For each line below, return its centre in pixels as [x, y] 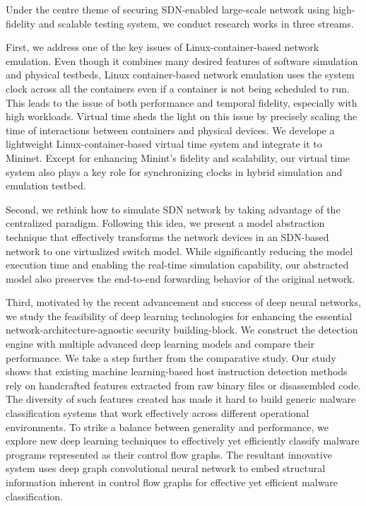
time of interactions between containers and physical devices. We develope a [170, 130]
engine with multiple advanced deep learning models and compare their [160, 344]
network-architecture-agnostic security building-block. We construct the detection [182, 330]
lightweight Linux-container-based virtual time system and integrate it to [164, 144]
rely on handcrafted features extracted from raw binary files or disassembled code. [183, 385]
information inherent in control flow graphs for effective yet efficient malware [172, 482]
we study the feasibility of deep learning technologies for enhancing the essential [179, 316]
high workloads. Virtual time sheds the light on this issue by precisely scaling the [182, 116]
